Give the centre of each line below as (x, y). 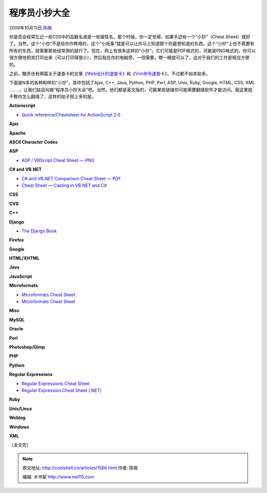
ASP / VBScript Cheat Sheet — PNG (58, 160)
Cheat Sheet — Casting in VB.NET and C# (64, 185)
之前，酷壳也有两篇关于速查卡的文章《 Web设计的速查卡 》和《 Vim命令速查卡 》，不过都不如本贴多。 (110, 73)
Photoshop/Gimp (27, 347)
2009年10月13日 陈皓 (30, 28)
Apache (17, 133)
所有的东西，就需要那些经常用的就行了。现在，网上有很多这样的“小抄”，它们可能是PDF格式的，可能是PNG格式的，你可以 (133, 51)
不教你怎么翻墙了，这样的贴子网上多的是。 (52, 97)
